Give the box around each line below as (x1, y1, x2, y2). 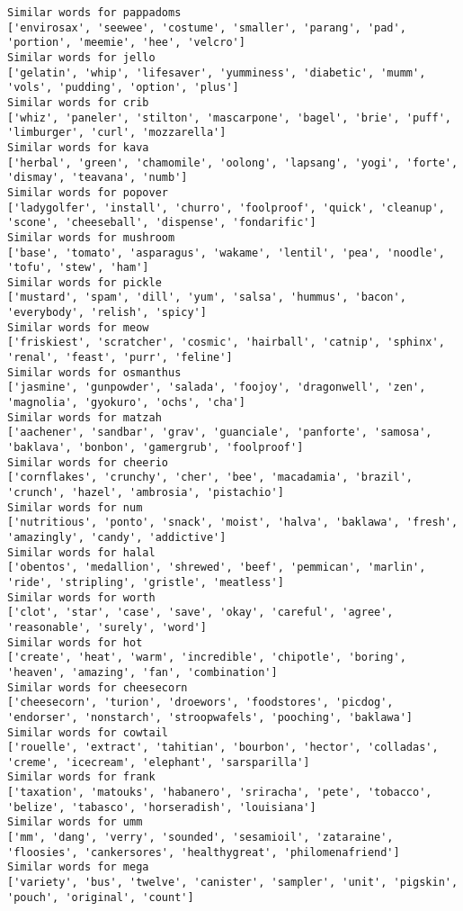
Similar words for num (7, 501, 143, 514)
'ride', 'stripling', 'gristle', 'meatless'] (7, 575, 284, 589)
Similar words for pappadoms (7, 6, 182, 19)
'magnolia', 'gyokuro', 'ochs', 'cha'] (7, 396, 245, 410)
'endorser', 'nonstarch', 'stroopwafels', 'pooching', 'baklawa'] (7, 710, 414, 724)
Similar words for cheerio (7, 455, 168, 469)
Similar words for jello (7, 50, 156, 64)
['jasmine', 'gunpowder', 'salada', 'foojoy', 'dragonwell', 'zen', (7, 381, 426, 394)
